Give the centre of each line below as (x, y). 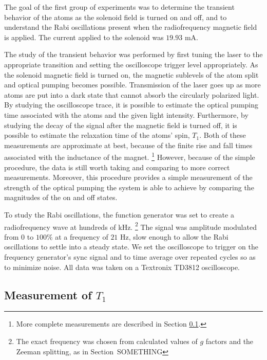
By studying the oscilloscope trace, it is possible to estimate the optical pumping (131, 105)
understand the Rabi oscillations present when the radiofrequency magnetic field (131, 27)
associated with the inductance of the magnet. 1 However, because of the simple (130, 156)
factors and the (230, 341)
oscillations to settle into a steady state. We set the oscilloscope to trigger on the (131, 247)
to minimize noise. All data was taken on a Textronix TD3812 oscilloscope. (122, 267)
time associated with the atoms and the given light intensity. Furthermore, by (126, 114)
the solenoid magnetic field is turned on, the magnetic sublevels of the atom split (131, 74)
